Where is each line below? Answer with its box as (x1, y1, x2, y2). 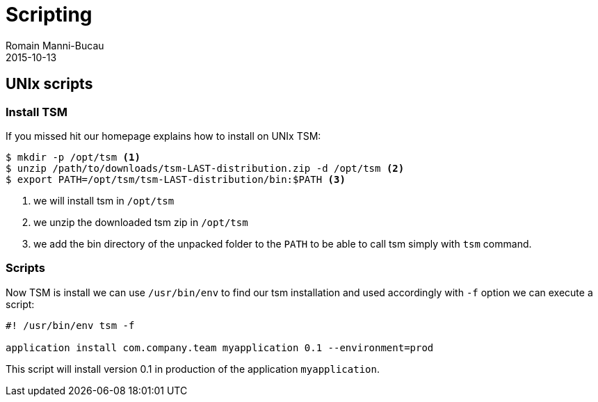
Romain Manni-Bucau (6, 39, 104, 51)
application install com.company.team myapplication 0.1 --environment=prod (6, 341, 434, 353)
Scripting (6, 3, 92, 26)
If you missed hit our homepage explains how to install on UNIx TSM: (6, 129, 321, 142)
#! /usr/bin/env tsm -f (6, 319, 135, 331)
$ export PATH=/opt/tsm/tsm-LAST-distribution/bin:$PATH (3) (6, 173, 346, 185)
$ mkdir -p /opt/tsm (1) (6, 151, 140, 163)
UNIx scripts (6, 75, 93, 93)
